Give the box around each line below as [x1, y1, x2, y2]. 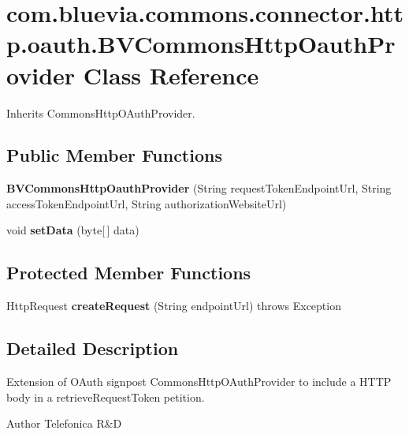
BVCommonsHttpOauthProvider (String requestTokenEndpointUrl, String [6, 180, 392, 196]
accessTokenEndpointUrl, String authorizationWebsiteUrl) [6, 195, 287, 211]
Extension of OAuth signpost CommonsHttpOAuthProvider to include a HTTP [6, 373, 392, 390]
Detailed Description [6, 336, 179, 361]
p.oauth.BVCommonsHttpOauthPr [6, 28, 396, 60]
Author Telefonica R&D [6, 415, 122, 432]
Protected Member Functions [6, 260, 251, 285]
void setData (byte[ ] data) [6, 222, 139, 238]
